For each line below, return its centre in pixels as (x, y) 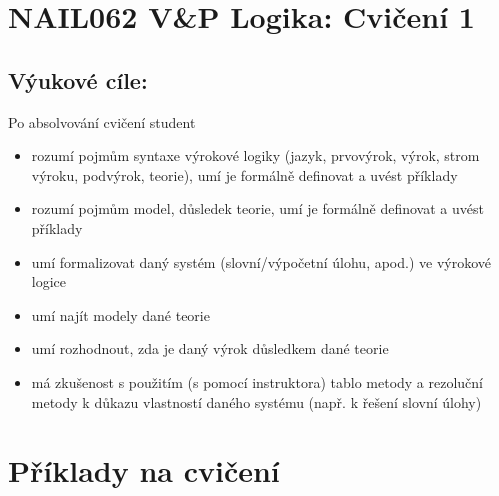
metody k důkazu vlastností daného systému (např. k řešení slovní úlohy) (256, 401)
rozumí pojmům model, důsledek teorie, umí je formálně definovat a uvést (257, 208)
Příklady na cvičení (144, 470)
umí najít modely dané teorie (120, 314)
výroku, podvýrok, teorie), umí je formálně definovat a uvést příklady (244, 174)
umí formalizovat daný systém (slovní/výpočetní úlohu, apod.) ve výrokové (261, 261)
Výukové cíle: (78, 79)
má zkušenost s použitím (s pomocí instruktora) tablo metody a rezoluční (257, 381)
